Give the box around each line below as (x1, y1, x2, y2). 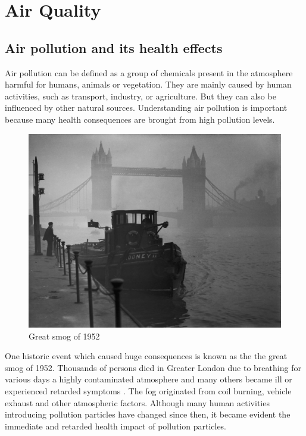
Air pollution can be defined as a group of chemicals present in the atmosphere (5, 66, 293, 79)
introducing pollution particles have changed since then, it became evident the (5, 408, 291, 421)
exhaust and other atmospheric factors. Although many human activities (5, 396, 270, 409)
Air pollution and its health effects (5, 38, 223, 57)
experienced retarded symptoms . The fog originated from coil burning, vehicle (5, 384, 292, 397)
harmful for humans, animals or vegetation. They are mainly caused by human (5, 78, 292, 91)
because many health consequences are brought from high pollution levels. (5, 113, 275, 125)
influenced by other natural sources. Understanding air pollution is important (5, 101, 288, 114)
